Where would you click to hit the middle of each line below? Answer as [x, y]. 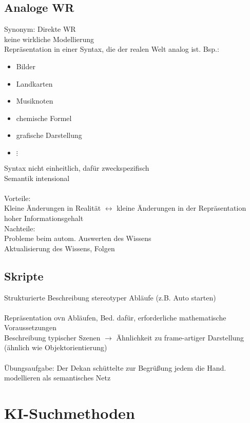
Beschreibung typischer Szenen [52, 337]
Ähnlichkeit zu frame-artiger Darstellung [180, 337]
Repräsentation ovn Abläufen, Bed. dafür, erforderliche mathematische [115, 317]
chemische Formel [44, 118]
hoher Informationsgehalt [44, 218]
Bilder [26, 66]
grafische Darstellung [49, 135]
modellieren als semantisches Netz [57, 378]
